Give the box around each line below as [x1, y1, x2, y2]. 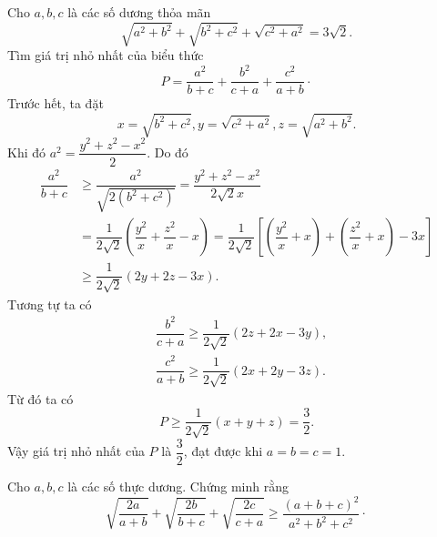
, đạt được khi [183, 441, 263, 461]
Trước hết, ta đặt [7, 94, 104, 113]
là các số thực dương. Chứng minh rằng [67, 476, 289, 495]
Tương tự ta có [7, 294, 92, 313]
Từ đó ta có [7, 389, 74, 408]
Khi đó [7, 142, 46, 161]
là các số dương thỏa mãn [67, 3, 211, 21]
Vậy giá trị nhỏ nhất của [7, 441, 145, 461]
